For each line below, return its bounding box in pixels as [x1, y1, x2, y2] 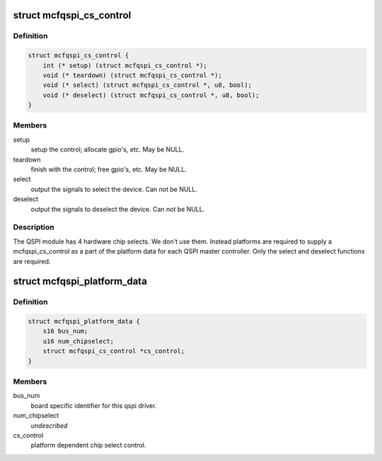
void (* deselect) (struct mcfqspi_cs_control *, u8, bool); [42, 91, 260, 99]
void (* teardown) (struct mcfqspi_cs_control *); [42, 71, 222, 79]
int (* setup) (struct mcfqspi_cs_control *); [42, 61, 208, 69]
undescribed [30, 421, 68, 430]
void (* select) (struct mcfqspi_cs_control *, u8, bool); [42, 81, 253, 89]
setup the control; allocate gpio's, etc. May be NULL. [30, 145, 185, 154]
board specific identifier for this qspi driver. [30, 401, 157, 410]
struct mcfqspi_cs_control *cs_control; [42, 347, 185, 355]
